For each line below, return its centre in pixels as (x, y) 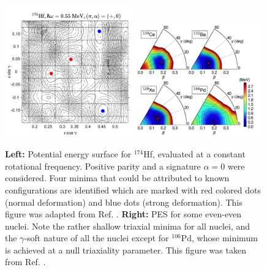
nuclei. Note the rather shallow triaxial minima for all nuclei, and (128, 226)
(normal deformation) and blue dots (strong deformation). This (124, 202)
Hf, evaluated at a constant (194, 154)
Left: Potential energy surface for (68, 154)
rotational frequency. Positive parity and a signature (103, 166)
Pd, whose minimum (219, 238)
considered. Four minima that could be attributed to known (117, 178)
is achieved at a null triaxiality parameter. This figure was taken (126, 249)
